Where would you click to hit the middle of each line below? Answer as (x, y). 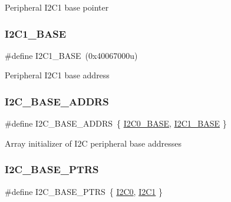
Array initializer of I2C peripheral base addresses (93, 143)
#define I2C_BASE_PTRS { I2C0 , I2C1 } (84, 191)
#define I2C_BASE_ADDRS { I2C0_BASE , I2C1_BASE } (116, 123)
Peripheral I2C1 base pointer (57, 7)
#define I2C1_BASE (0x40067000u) (71, 55)
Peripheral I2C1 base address (57, 75)
